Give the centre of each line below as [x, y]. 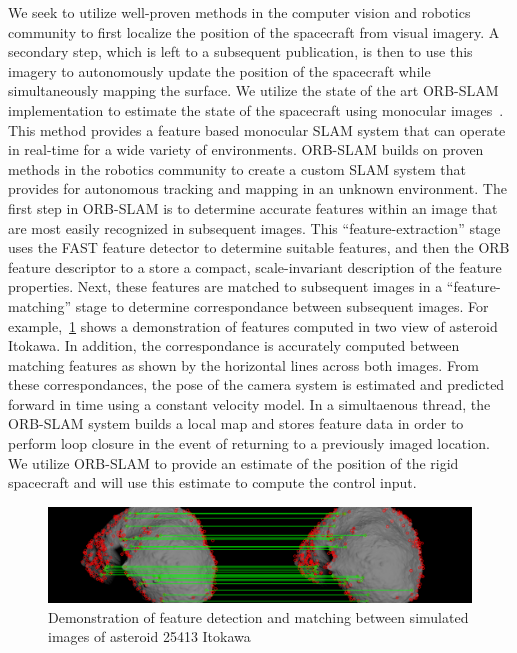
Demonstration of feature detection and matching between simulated [258, 616]
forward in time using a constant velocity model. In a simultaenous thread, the [249, 403]
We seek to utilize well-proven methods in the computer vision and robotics [239, 12]
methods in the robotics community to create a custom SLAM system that [237, 168]
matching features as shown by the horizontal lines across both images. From [244, 364]
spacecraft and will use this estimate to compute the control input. [212, 482]
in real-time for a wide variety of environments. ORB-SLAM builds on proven [246, 149]
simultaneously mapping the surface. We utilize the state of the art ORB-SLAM [253, 90]
